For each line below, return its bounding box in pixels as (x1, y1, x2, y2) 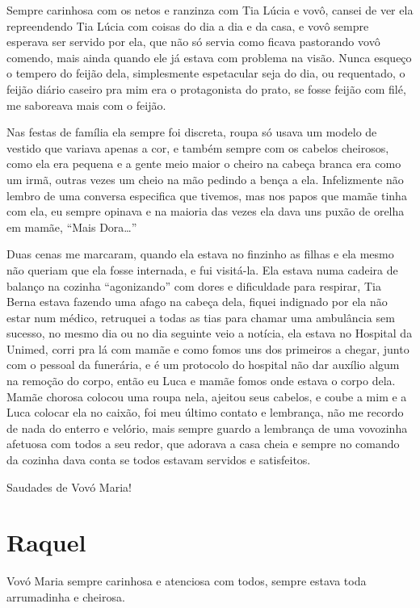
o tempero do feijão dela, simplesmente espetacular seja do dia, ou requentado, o (6, 65, 405, 82)
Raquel (6, 526, 86, 559)
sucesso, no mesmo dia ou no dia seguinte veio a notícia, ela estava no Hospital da (6, 325, 413, 342)
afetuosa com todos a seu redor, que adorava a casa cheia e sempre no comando (6, 435, 400, 452)
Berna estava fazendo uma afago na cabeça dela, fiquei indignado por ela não (6, 293, 388, 310)
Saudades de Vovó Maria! (6, 478, 132, 495)
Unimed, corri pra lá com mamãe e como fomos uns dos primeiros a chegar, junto (6, 340, 409, 357)
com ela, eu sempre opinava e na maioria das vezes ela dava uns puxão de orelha (6, 203, 405, 220)
